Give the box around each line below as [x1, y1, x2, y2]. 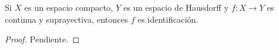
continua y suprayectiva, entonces [5, 13, 128, 25]
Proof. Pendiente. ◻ [5, 33, 80, 45]
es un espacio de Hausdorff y [123, 1, 229, 13]
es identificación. [137, 13, 198, 25]
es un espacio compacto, [24, 1, 113, 13]
